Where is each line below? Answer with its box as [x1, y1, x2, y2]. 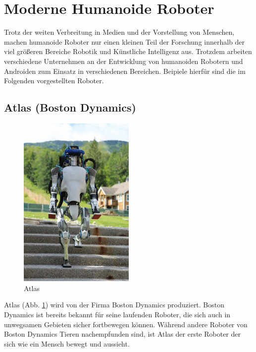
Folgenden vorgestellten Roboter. [4, 75, 104, 86]
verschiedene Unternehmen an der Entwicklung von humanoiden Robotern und [4, 56, 243, 66]
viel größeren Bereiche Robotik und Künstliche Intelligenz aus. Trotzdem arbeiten [4, 46, 252, 57]
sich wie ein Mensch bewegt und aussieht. [4, 338, 130, 349]
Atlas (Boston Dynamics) [4, 100, 136, 115]
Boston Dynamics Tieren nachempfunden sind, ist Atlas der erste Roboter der [4, 329, 241, 339]
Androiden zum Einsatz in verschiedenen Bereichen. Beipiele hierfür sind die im [4, 65, 246, 76]
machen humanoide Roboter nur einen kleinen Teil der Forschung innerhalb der [4, 36, 245, 47]
